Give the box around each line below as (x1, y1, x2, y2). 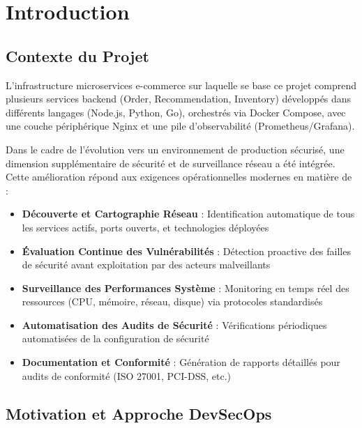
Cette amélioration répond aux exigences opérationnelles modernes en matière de (6, 169, 352, 184)
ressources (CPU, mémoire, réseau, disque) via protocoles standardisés (22, 294, 323, 309)
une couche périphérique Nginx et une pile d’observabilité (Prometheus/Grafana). (6, 119, 355, 133)
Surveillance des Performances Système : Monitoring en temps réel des (22, 280, 349, 295)
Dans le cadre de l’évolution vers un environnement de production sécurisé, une (6, 142, 345, 156)
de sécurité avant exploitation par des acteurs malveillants (22, 257, 271, 272)
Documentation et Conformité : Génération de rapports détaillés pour (22, 355, 340, 369)
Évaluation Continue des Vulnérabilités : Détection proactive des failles (22, 243, 351, 258)
